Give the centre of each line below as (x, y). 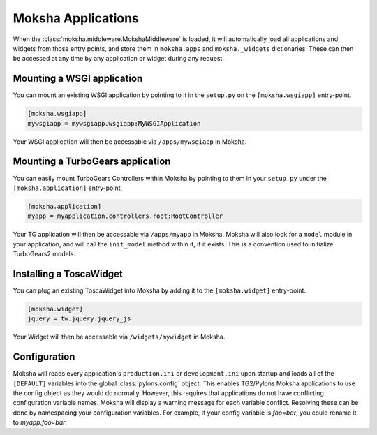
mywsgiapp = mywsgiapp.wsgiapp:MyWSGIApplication (114, 123)
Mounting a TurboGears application (92, 162)
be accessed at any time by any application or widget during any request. (119, 59)
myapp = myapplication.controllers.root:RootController (125, 216)
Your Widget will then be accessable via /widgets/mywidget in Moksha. (119, 337)
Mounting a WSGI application (78, 79)
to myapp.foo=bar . (40, 422)
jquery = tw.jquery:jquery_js (79, 319)
